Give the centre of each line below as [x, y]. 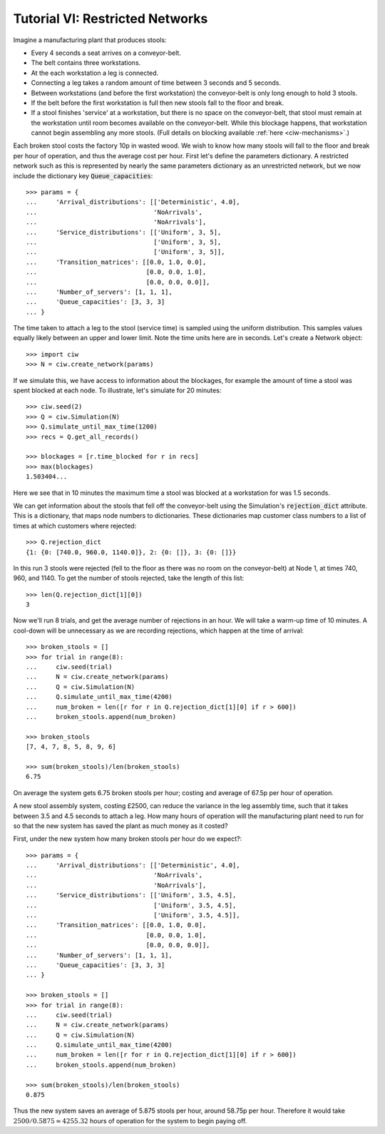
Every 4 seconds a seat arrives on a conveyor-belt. [106, 53]
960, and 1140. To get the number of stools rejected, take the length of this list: [129, 578]
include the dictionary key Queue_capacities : [83, 175]
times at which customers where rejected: [75, 526]
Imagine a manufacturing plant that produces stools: [90, 40]
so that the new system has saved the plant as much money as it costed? [120, 826]
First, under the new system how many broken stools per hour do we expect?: [128, 839]
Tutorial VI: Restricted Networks [111, 19]
